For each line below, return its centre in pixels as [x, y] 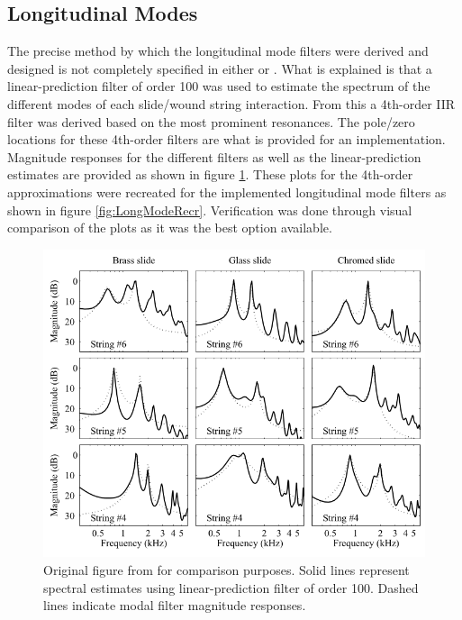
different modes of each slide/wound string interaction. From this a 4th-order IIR [231, 103]
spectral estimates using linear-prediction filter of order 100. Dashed [231, 587]
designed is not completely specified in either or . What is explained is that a [220, 68]
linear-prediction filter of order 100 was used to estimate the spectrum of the [219, 86]
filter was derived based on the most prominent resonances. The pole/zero [211, 121]
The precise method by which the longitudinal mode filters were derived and [218, 51]
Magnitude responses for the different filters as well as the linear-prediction [214, 156]
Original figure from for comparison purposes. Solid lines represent [226, 569]
